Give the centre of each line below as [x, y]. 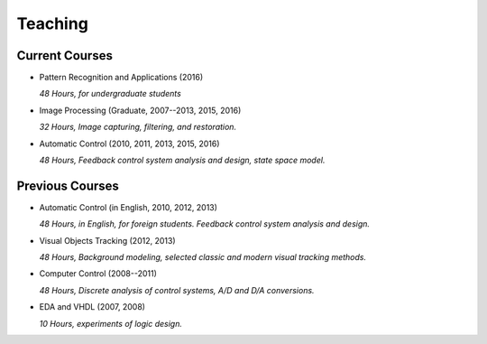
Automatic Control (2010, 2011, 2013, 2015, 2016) [129, 144]
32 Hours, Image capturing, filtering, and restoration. [138, 127]
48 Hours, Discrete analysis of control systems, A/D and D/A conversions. [177, 290]
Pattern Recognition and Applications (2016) [121, 78]
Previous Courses [68, 186]
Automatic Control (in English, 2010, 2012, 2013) [129, 207]
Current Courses [64, 56]
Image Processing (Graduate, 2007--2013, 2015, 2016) [140, 110]
